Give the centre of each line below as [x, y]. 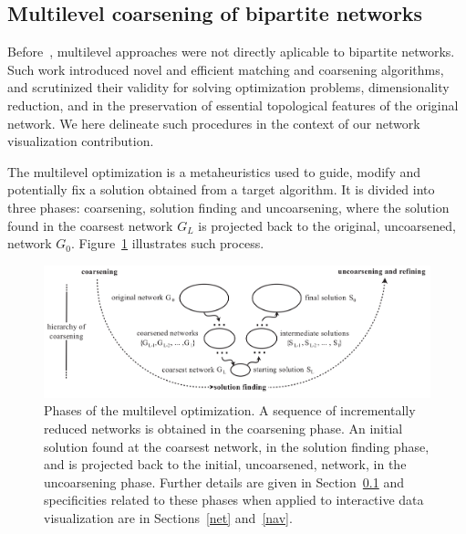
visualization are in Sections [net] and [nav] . [168, 517]
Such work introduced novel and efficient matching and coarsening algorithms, [226, 69]
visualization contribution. [81, 141]
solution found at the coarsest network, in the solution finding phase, [237, 446]
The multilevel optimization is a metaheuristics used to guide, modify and [214, 171]
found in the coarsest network [90, 225]
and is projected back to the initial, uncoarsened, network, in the [225, 464]
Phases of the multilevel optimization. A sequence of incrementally [230, 410]
